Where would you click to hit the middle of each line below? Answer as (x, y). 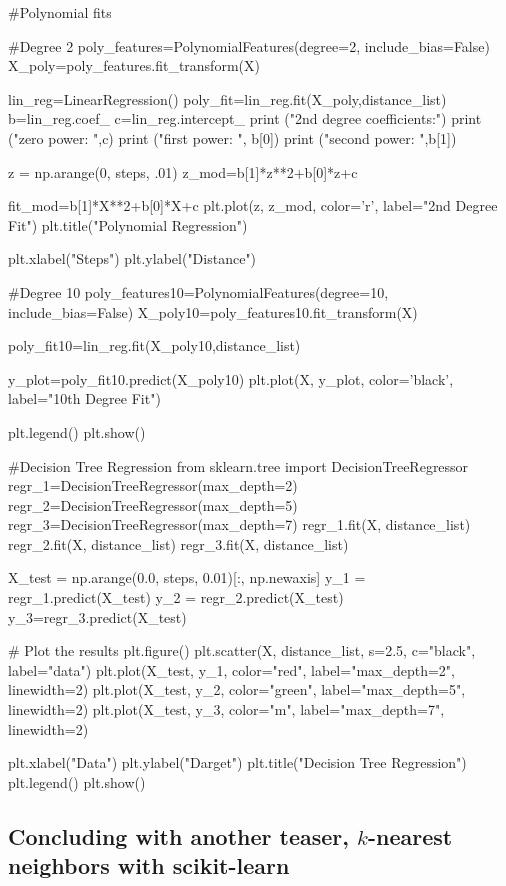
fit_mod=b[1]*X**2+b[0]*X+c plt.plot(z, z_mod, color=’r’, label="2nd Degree (253, 205)
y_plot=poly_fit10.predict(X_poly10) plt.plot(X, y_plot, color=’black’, (231, 378)
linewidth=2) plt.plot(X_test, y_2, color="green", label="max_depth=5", (237, 689)
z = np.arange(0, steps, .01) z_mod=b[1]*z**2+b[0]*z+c (183, 171)
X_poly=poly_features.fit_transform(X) (134, 65)
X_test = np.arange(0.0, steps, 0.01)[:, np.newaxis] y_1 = (187, 577)
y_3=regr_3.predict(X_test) (97, 616)
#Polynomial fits (60, 12)
